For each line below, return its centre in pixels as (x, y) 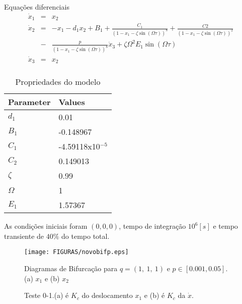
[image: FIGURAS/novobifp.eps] (76, 252)
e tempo (225, 226)
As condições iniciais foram (46, 226)
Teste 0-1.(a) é (47, 295)
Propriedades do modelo (58, 82)
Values (72, 102)
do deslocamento (107, 295)
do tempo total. (86, 236)
